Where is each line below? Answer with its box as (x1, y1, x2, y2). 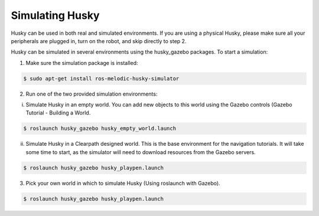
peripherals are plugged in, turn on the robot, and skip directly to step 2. (11, 37, 187, 44)
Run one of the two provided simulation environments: (25, 90, 158, 97)
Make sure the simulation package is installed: (25, 59, 138, 66)
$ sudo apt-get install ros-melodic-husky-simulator (23, 75, 180, 82)
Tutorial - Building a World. (25, 109, 91, 116)
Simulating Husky (11, 9, 100, 22)
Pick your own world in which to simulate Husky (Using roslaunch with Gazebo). (25, 179, 221, 186)
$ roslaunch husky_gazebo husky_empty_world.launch (23, 125, 177, 132)
